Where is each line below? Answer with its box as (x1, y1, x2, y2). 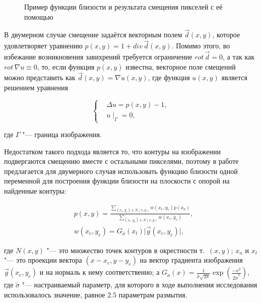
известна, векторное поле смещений (125, 61, 236, 72)
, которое (212, 29, 240, 40)
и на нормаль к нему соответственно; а (39, 267, 160, 277)
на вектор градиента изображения (140, 255, 243, 265)
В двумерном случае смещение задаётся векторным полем (4, 29, 182, 40)
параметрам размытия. (118, 289, 187, 299)
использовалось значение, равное (4, 289, 105, 299)
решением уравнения (4, 82, 68, 93)
